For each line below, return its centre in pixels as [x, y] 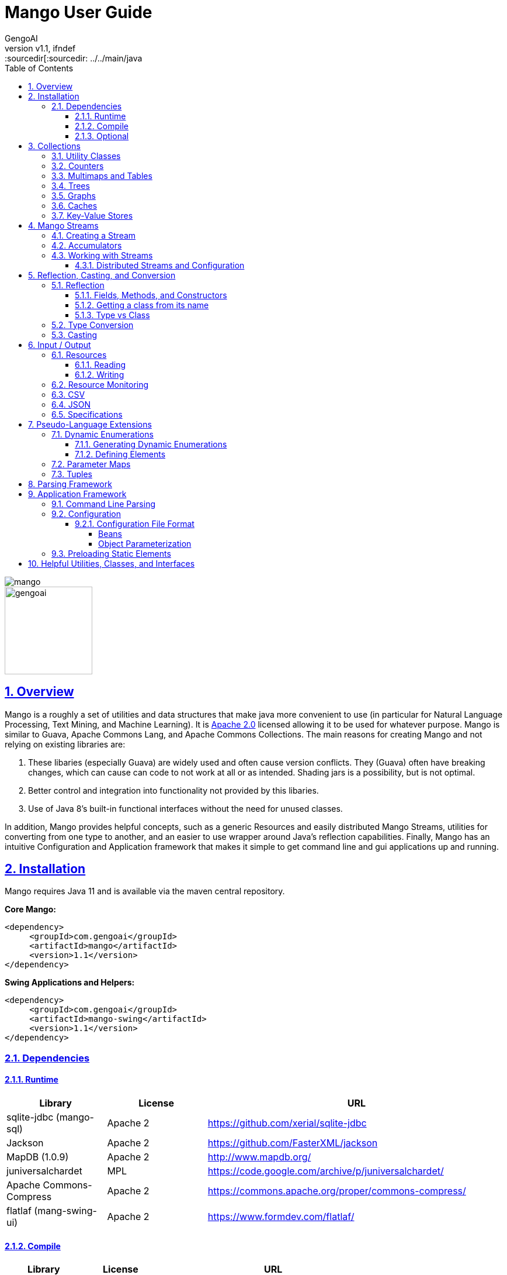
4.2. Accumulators [87, 245]
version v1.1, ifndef [40, 48]
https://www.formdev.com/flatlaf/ [281, 1217]
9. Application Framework [77, 494]
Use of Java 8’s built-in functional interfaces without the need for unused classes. [185, 808]
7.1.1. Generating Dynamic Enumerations [151, 444]
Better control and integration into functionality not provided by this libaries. [173, 790]
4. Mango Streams [63, 225]
